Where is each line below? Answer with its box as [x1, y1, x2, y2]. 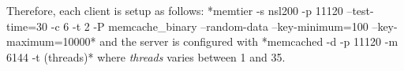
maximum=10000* [6, 33, 96, 50]
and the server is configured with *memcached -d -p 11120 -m [99, 33, 398, 50]
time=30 [6, 17, 48, 34]
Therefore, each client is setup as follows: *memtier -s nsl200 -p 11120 [6, 2, 343, 18]
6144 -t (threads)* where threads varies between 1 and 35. [6, 48, 286, 65]
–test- [346, 2, 374, 18]
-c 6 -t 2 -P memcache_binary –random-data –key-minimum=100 [50, 17, 368, 34]
